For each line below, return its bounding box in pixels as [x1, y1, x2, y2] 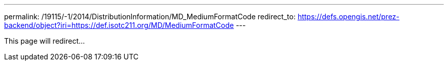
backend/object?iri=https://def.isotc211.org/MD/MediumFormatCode [4, 21, 234, 29]
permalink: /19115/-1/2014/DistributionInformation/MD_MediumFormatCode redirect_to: [4, 12, 296, 21]
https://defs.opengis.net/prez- [297, 12, 400, 21]
